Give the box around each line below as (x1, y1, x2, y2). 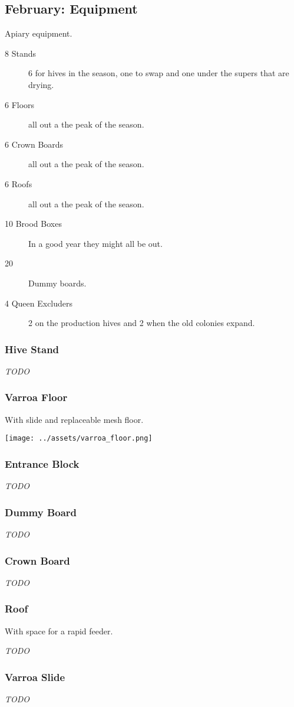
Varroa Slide (5, 669, 65, 684)
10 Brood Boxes (5, 217, 62, 230)
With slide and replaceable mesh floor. (5, 413, 144, 425)
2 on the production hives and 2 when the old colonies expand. (28, 317, 255, 329)
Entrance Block (5, 456, 80, 471)
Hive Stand (5, 341, 60, 356)
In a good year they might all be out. (28, 237, 163, 249)
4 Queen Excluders (5, 297, 73, 309)
